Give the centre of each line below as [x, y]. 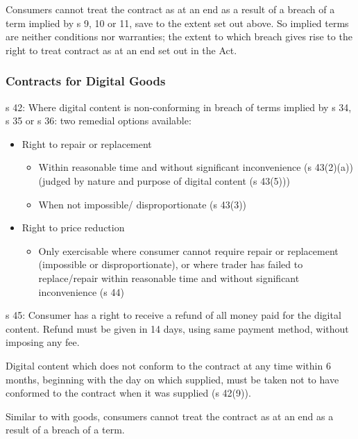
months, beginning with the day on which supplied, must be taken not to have [172, 379]
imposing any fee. [43, 342]
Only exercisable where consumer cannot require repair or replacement [188, 250]
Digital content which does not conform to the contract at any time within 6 [168, 365]
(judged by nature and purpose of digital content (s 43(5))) [164, 180]
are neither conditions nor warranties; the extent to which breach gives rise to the [179, 36]
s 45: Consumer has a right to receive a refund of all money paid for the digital [173, 315]
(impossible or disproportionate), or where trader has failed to [171, 264]
